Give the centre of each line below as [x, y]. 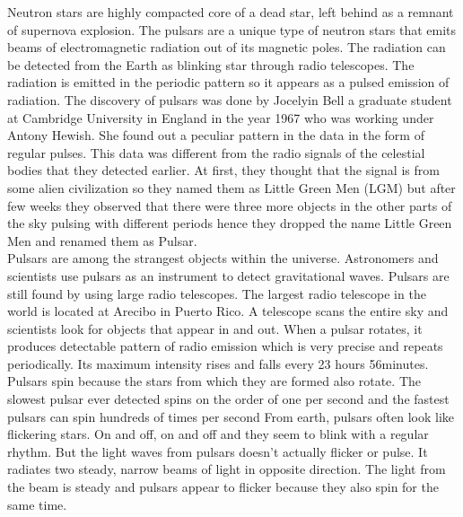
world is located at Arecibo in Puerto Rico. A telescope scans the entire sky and [228, 311]
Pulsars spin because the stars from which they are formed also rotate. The [214, 381]
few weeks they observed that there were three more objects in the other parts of [230, 205]
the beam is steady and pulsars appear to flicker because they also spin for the [223, 487]
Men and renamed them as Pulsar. [102, 240]
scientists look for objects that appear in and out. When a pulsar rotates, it [215, 328]
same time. [37, 504]
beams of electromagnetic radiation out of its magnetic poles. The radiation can [227, 47]
